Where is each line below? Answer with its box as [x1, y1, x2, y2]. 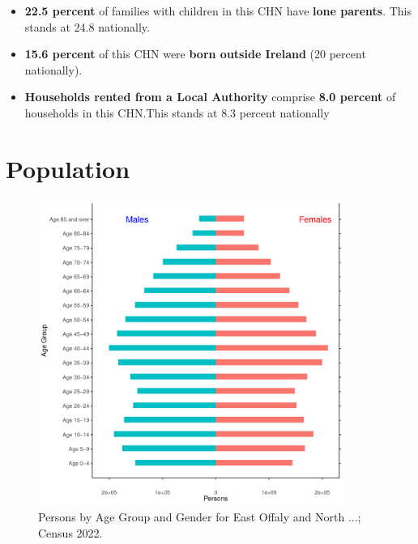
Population [6, 151, 130, 185]
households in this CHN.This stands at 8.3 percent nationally [24, 104, 330, 121]
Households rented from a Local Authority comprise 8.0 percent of [24, 88, 396, 105]
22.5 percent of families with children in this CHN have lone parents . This [24, 2, 412, 19]
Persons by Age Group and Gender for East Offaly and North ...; [38, 508, 361, 525]
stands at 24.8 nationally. [24, 18, 150, 35]
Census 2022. [38, 524, 103, 541]
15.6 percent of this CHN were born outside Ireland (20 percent [24, 45, 366, 62]
